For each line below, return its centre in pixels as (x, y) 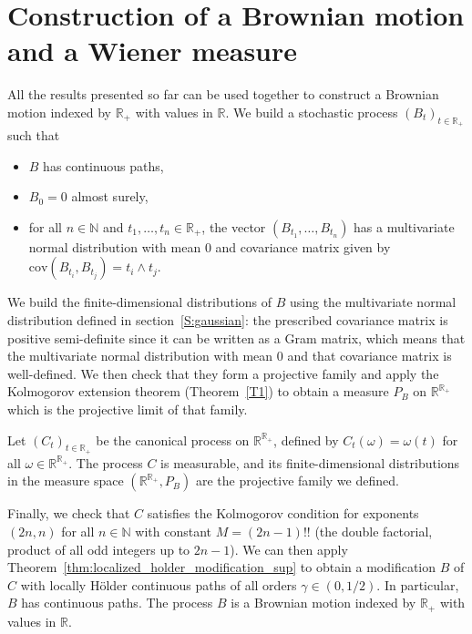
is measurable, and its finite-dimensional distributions (310, 462)
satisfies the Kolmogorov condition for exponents (283, 513)
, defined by (306, 440)
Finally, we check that (69, 513)
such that (34, 135)
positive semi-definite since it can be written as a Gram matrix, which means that (236, 337)
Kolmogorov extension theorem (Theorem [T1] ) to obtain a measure (198, 391)
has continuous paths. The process (117, 603)
